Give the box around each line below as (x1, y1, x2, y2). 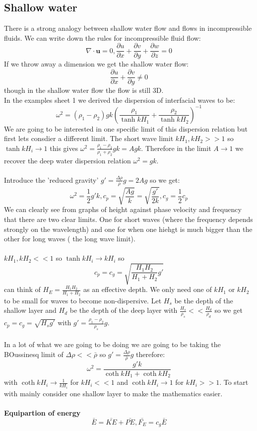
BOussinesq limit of (4, 349, 64, 359)
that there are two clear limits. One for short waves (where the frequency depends (4, 214, 253, 224)
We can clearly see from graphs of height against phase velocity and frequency (4, 204, 242, 215)
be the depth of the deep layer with (69, 305, 178, 315)
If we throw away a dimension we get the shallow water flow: (4, 59, 189, 69)
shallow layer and (4, 305, 57, 315)
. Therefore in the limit (141, 143, 211, 153)
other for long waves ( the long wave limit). (4, 233, 135, 244)
